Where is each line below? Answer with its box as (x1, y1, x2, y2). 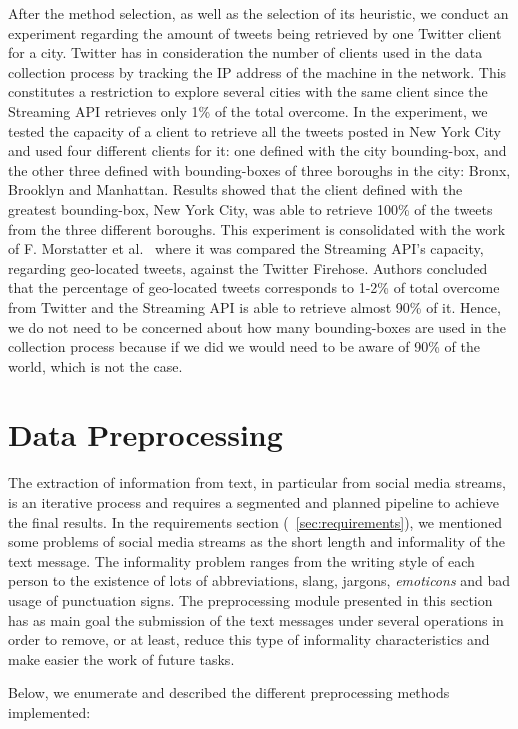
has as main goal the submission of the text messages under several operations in (8, 609, 504, 630)
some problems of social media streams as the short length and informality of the (8, 531, 505, 552)
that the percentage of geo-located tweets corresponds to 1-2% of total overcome (8, 277, 500, 298)
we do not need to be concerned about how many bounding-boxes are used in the (8, 316, 507, 337)
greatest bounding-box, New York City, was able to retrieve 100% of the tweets (8, 198, 493, 219)
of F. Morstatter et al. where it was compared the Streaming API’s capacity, (8, 238, 484, 259)
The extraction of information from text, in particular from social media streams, (8, 472, 506, 493)
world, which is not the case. (8, 355, 183, 376)
